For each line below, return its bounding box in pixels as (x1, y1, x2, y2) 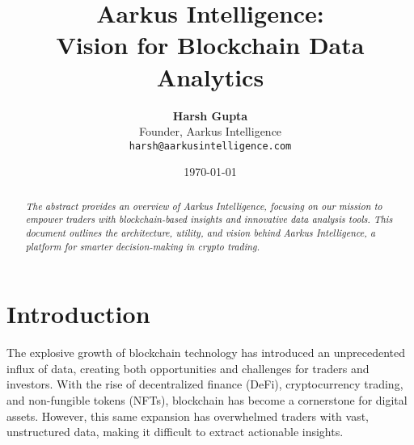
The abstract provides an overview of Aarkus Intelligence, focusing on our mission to (25, 199, 382, 212)
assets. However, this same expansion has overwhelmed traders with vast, (6, 407, 369, 424)
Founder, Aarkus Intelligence (138, 123, 282, 140)
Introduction (6, 297, 150, 330)
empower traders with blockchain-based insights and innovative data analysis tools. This (25, 212, 393, 226)
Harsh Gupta (172, 107, 248, 124)
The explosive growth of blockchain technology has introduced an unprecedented (6, 344, 406, 361)
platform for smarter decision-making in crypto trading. (25, 239, 260, 253)
